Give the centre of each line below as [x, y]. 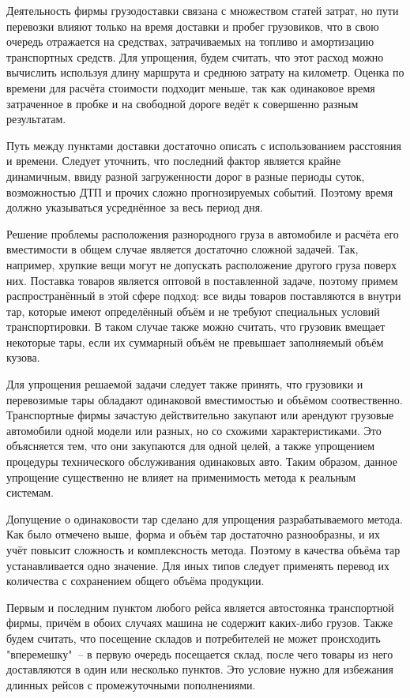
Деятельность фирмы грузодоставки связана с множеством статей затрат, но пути [203, 10]
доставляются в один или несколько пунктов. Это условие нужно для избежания [200, 669]
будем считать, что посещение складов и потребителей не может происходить [194, 638]
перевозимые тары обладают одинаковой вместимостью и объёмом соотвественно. [205, 399]
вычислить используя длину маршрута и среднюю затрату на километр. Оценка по [205, 72]
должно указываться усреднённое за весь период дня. [135, 207]
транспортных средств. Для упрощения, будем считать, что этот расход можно [195, 56]
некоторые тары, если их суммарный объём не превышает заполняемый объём [195, 341]
